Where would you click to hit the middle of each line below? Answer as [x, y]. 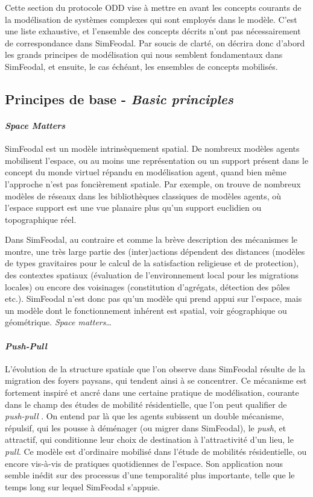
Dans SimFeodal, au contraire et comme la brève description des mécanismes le [151, 239]
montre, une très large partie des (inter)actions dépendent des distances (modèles [155, 251]
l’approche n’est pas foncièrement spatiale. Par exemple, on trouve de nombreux [153, 183]
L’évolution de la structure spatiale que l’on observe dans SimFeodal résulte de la [155, 368]
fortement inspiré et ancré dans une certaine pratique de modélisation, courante [152, 392]
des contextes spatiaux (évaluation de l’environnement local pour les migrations [152, 275]
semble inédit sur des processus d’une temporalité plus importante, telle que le [150, 475]
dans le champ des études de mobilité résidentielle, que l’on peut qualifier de [146, 404]
